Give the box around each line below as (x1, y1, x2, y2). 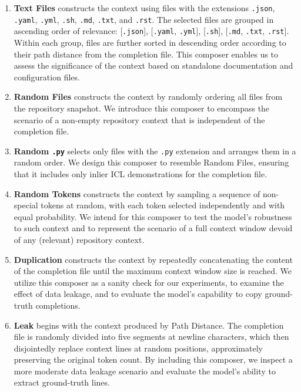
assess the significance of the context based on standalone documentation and (14, 59, 293, 72)
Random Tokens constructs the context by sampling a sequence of (14, 187, 260, 200)
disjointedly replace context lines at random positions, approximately (14, 342, 263, 354)
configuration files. (14, 70, 80, 83)
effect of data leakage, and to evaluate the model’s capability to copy (14, 288, 262, 300)
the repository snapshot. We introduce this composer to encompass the (14, 102, 270, 114)
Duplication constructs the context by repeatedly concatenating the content (14, 253, 293, 265)
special (14, 199, 38, 211)
